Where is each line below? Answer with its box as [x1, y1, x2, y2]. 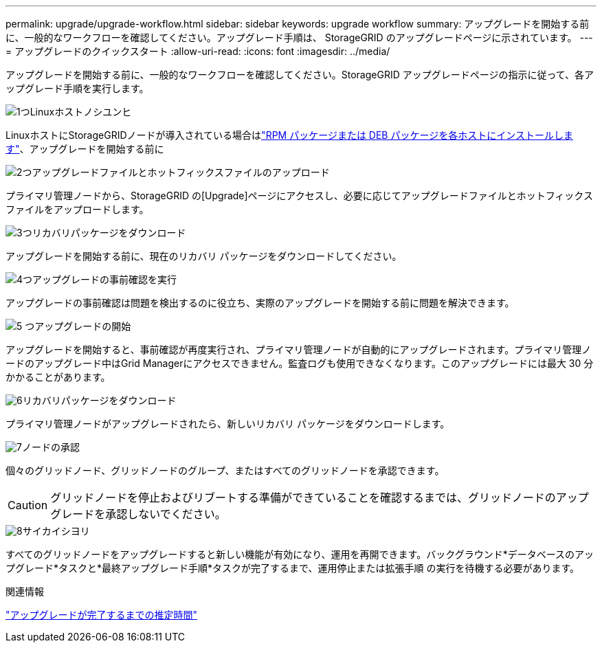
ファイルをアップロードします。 [5, 203, 149, 215]
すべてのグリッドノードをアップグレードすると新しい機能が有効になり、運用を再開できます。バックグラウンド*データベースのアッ [5, 548, 594, 560]
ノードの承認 [21, 441, 80, 453]
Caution [8, 498, 48, 512]
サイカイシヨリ [22, 525, 90, 537]
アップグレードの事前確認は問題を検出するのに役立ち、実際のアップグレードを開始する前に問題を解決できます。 [5, 297, 515, 309]
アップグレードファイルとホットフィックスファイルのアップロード [32, 166, 330, 178]
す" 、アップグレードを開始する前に [5, 143, 164, 155]
